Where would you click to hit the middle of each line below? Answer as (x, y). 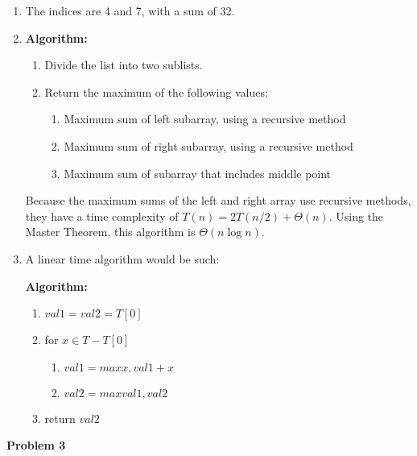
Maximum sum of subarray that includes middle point (198, 173)
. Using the (356, 216)
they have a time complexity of (102, 216)
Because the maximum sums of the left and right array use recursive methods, (218, 200)
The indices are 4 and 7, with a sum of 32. (130, 10)
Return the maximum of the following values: (156, 91)
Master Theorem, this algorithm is (110, 232)
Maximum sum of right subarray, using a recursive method (208, 145)
